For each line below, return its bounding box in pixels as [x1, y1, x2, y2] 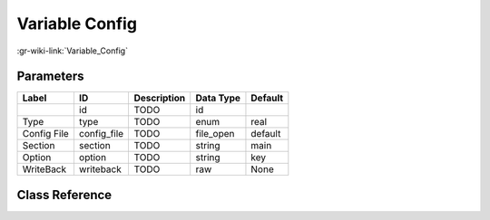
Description [133, 91, 186, 104]
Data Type [195, 91, 240, 104]
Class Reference [16, 187, 113, 203]
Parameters [16, 69, 84, 84]
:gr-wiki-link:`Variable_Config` [16, 45, 129, 56]
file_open [195, 128, 235, 140]
